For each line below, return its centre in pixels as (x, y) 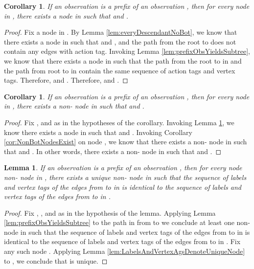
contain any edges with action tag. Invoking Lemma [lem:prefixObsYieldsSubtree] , (127, 51)
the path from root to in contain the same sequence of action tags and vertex (120, 70)
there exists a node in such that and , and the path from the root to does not (120, 41)
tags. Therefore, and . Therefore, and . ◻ (66, 80)
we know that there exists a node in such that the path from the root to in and (123, 60)
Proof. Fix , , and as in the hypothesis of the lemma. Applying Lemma (110, 213)
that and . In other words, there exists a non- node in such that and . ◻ (113, 151)
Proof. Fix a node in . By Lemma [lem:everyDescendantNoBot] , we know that (121, 32)
